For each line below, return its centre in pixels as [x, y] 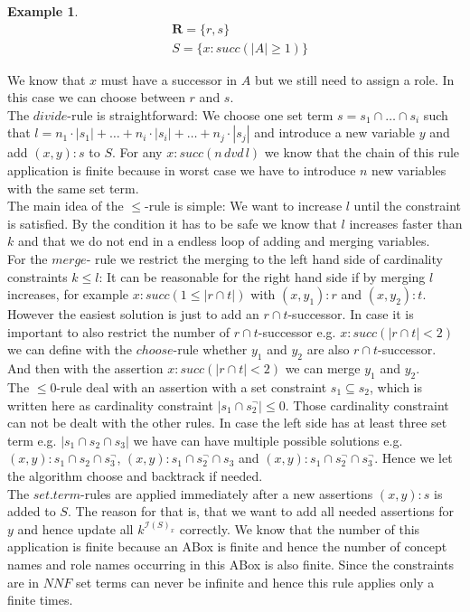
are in [23, 582]
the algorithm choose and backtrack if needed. [135, 475]
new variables [409, 170]
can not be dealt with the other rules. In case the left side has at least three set [227, 423]
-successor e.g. [297, 331]
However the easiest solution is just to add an [133, 314]
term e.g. [32, 440]
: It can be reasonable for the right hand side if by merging [262, 276]
